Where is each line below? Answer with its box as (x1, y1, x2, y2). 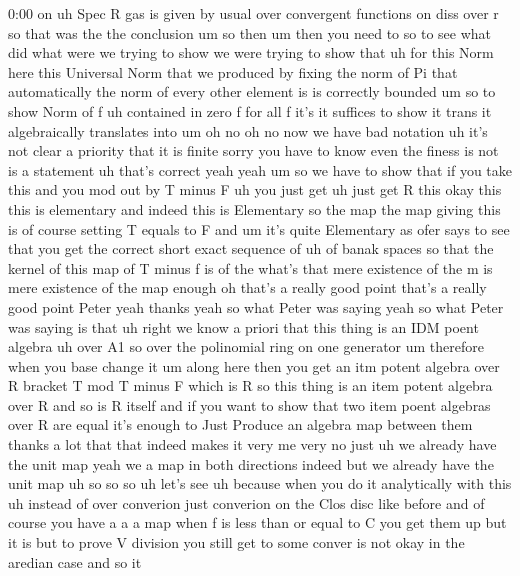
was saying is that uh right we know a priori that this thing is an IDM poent (8, 316, 479, 337)
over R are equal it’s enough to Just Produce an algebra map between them (8, 414, 473, 435)
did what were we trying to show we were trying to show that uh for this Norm (8, 42, 494, 63)
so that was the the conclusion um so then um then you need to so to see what (8, 22, 491, 43)
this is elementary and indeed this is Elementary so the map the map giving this (8, 198, 501, 219)
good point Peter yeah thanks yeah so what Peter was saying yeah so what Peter (8, 296, 504, 317)
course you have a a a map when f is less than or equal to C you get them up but (8, 512, 507, 533)
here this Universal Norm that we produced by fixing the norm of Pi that (8, 61, 458, 82)
